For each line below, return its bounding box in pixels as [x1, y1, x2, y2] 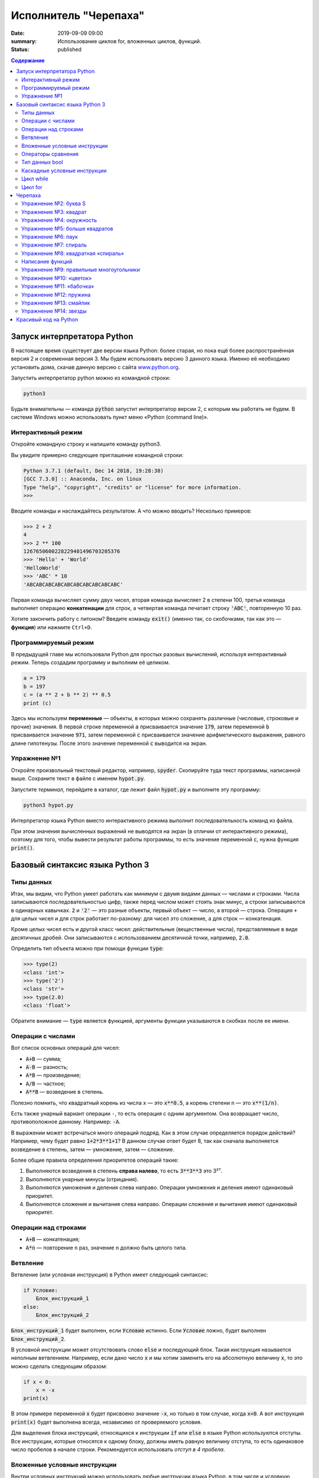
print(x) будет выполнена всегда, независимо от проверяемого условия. [11, 1418, 202, 1425]
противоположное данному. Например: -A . [11, 1118, 121, 1126]
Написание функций [21, 258, 73, 265]
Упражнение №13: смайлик [21, 299, 90, 307]
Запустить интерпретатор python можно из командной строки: [11, 374, 171, 381]
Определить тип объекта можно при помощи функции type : [11, 945, 164, 952]
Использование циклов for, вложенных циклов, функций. [57, 37, 201, 44]
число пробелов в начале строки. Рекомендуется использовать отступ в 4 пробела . [11, 1446, 226, 1453]
